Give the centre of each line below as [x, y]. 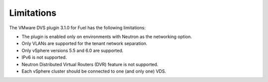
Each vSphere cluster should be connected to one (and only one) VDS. [94, 71]
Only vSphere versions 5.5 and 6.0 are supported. [72, 50]
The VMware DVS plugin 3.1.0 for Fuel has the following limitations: [77, 28]
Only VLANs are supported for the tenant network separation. [84, 43]
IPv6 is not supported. [44, 57]
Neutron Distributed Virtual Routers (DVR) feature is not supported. [90, 64]
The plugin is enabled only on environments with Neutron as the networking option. [107, 37]
